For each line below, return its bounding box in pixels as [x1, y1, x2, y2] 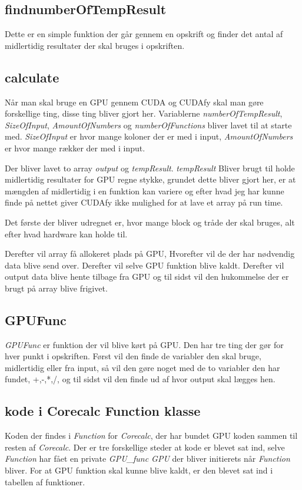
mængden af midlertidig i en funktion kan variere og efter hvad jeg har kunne [5, 184, 284, 197]
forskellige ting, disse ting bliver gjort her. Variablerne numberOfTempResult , [5, 107, 283, 120]
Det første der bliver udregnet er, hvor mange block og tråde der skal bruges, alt [5, 216, 295, 228]
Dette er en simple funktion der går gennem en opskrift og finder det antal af [5, 28, 283, 40]
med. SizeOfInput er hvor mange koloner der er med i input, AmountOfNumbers [5, 130, 293, 143]
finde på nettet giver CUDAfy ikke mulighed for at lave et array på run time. [5, 196, 283, 208]
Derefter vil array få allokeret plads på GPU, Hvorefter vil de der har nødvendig [5, 247, 295, 260]
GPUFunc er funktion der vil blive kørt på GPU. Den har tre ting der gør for [5, 338, 284, 350]
